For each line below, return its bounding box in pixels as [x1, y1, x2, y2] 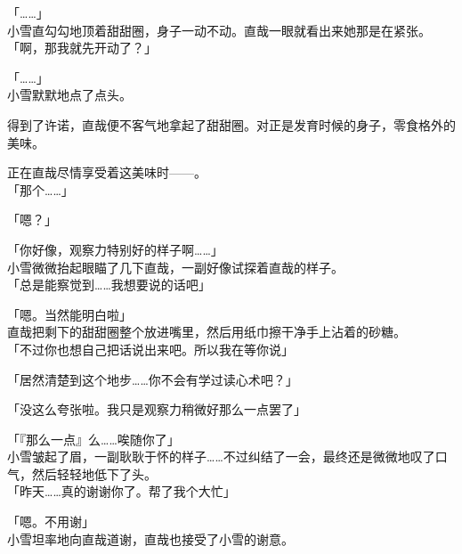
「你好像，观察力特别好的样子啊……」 [7, 240, 223, 258]
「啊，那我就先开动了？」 [7, 38, 157, 57]
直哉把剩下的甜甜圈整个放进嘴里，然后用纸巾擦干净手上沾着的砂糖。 [7, 322, 406, 341]
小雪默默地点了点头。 [7, 86, 132, 104]
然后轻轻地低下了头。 [31, 464, 157, 483]
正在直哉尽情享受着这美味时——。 [7, 163, 207, 182]
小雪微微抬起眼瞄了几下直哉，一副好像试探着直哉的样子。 [7, 257, 344, 276]
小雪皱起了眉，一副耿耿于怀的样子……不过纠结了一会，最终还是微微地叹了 [7, 447, 435, 466]
